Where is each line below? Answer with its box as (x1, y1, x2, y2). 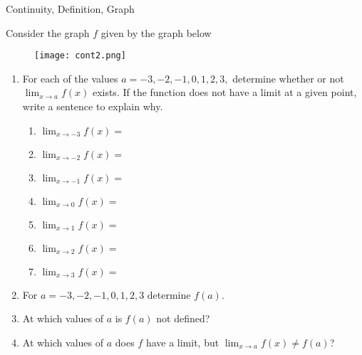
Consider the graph (6, 25, 90, 40)
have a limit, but (145, 334, 219, 349)
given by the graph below (100, 25, 212, 40)
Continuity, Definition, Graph (6, 1, 135, 16)
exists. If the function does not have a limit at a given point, (92, 85, 357, 100)
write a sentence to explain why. (22, 99, 163, 114)
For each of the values (22, 70, 118, 85)
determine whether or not (232, 70, 344, 85)
